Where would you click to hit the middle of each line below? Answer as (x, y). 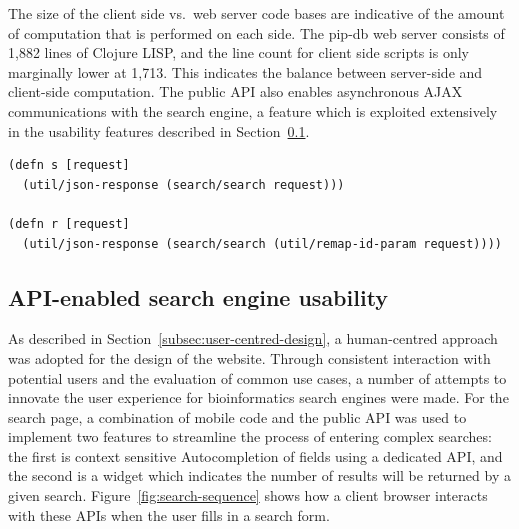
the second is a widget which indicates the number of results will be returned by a (259, 475)
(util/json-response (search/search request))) (183, 184)
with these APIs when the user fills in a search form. (169, 514)
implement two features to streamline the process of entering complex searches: (250, 436)
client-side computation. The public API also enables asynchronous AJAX (235, 91)
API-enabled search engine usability (198, 296)
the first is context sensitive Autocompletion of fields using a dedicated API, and (255, 455)
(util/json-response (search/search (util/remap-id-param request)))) (262, 243)
